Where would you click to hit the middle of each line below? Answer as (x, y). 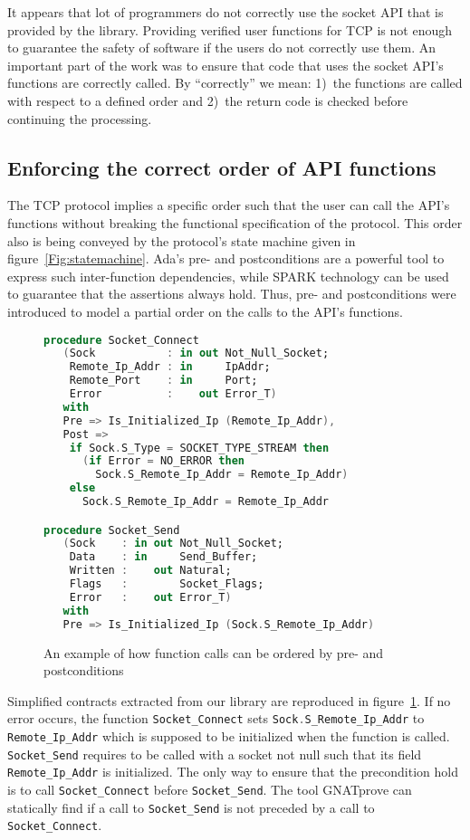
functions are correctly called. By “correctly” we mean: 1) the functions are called (235, 83)
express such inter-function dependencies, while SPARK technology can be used (228, 276)
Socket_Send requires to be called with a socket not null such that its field (215, 754)
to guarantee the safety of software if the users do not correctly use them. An (222, 48)
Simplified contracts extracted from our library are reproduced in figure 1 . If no (229, 700)
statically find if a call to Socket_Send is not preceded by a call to (191, 807)
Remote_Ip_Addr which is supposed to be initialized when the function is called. (229, 735)
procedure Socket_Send (112, 530)
